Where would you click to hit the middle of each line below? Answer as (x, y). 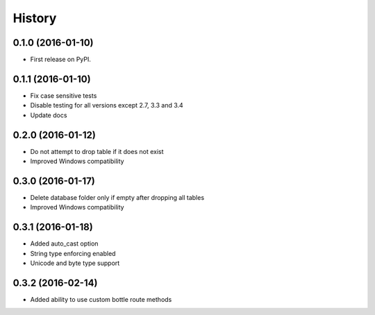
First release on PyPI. (61, 60)
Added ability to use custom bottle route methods (101, 299)
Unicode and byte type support (75, 263)
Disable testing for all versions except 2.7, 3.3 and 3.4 (107, 105)
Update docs (49, 115)
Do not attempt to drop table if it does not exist (97, 151)
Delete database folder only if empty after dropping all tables (117, 197)
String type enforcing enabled (73, 253)
